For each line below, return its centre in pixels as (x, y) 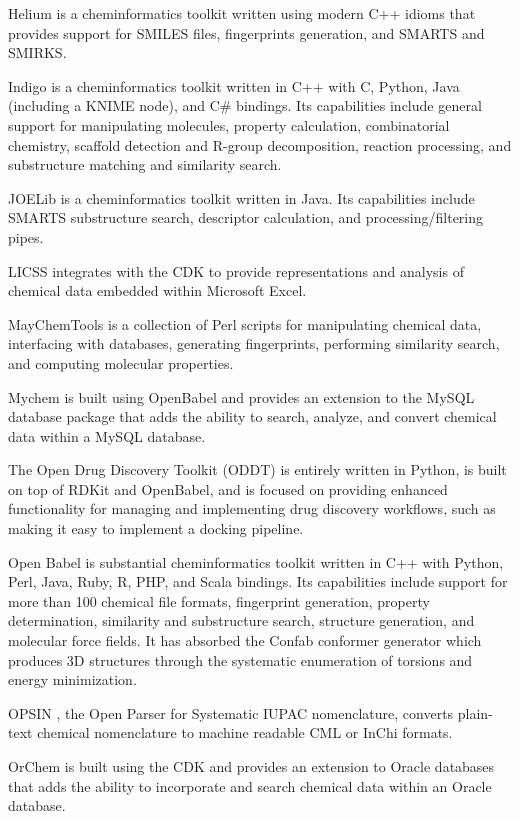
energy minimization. (72, 679)
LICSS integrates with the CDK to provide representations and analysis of (236, 270)
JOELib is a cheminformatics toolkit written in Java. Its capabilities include (241, 197)
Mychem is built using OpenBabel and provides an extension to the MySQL (241, 396)
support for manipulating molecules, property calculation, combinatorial (229, 124)
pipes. (26, 236)
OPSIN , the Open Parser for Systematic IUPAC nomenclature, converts (231, 712)
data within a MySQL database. (107, 435)
